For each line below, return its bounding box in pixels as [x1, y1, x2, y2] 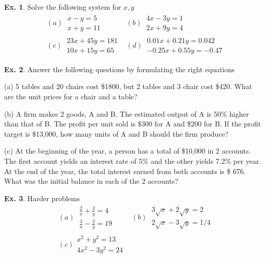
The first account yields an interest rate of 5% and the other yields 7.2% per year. [4, 155, 261, 166]
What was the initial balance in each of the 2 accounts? [4, 176, 179, 186]
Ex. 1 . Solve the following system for [4, 2, 121, 12]
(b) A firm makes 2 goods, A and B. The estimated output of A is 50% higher [4, 108, 249, 119]
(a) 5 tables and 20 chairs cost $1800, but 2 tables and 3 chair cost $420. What [4, 81, 252, 92]
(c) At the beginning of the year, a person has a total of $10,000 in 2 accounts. [4, 145, 251, 156]
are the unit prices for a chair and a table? [4, 91, 138, 101]
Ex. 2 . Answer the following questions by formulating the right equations [4, 63, 235, 74]
